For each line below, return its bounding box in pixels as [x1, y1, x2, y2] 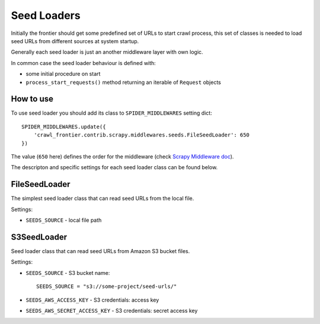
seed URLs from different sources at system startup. [11, 37, 139, 44]
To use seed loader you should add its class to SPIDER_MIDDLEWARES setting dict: [11, 109, 213, 116]
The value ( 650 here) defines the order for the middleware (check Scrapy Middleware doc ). [11, 153, 234, 160]
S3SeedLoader [11, 232, 68, 242]
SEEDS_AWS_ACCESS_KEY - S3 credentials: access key [25, 296, 159, 303]
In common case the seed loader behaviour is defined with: [11, 59, 156, 66]
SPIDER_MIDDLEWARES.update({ [21, 123, 106, 130]
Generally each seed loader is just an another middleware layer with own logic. [11, 48, 204, 56]
